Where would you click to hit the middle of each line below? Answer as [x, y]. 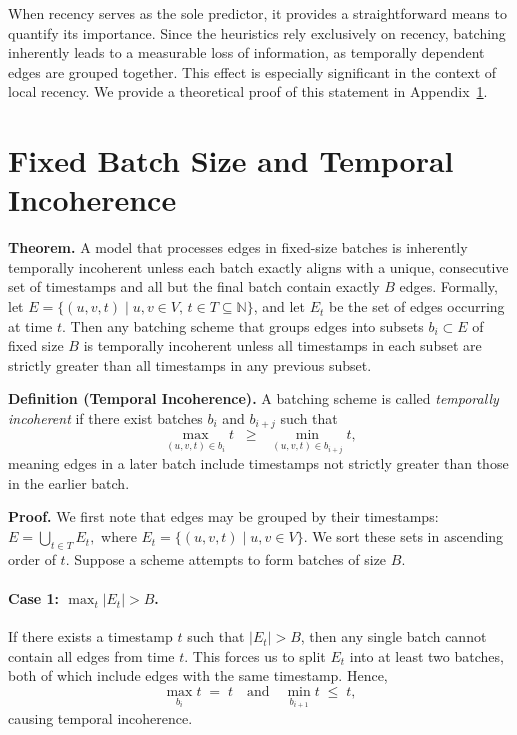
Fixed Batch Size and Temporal [231, 160]
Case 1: [34, 598]
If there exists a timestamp [90, 636]
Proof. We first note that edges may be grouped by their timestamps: [223, 516]
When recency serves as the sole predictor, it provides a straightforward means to [257, 13]
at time [30, 325]
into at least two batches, [426, 655]
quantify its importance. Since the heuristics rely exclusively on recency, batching [257, 32]
